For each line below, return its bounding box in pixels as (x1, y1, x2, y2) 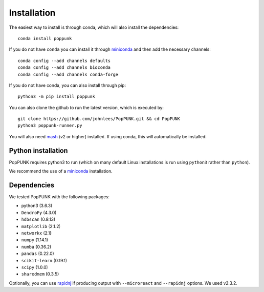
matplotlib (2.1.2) (21, 223, 61, 229)
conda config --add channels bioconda (18, 65, 111, 70)
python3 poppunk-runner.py (18, 123, 83, 128)
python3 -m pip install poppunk (18, 94, 95, 100)
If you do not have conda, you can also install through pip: (9, 82, 126, 88)
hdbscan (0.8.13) (21, 216, 56, 222)
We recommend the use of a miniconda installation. (9, 168, 112, 174)
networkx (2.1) (21, 230, 52, 236)
